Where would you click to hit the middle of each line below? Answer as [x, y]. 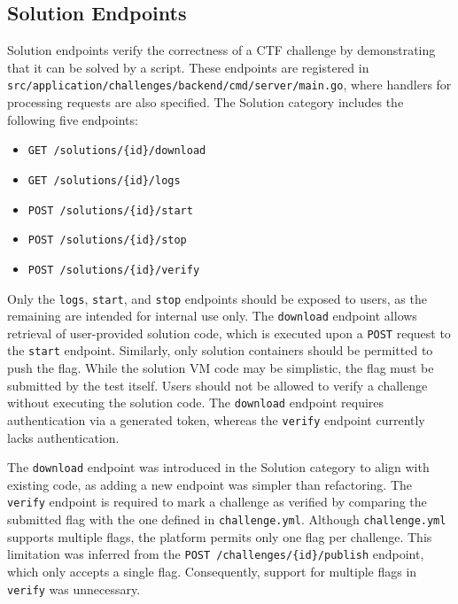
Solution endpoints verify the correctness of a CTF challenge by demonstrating [221, 50]
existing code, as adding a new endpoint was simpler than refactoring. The [210, 484]
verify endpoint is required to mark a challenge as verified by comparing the [217, 502]
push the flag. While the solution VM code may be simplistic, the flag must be [221, 368]
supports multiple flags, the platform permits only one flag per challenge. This [220, 536]
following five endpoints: [73, 119]
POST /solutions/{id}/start [110, 210]
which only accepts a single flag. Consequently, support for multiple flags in [212, 572]
